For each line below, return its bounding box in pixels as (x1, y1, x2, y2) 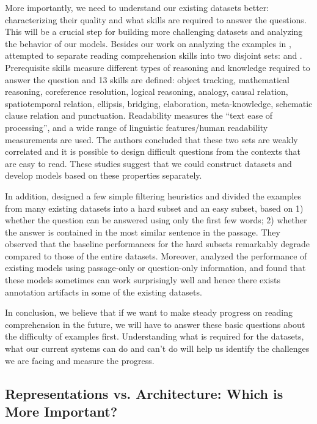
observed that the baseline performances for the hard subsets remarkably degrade (5, 237, 310, 250)
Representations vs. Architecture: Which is (5, 384, 283, 403)
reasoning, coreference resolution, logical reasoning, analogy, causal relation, (5, 85, 288, 98)
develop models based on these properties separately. (5, 169, 202, 182)
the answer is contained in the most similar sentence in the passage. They (5, 225, 280, 238)
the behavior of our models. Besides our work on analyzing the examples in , (5, 37, 291, 50)
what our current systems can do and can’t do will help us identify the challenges (5, 342, 310, 355)
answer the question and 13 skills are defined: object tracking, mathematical (5, 73, 290, 86)
